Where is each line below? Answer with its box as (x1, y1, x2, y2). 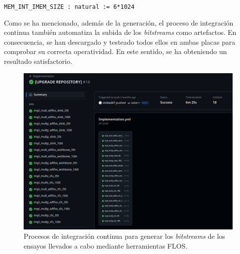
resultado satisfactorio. (4, 56, 72, 66)
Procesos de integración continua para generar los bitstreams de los (24, 231, 225, 241)
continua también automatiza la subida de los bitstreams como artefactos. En (4, 27, 237, 37)
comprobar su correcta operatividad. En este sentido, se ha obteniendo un (4, 46, 227, 56)
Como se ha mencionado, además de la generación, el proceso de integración (4, 17, 234, 28)
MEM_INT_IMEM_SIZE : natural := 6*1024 (4, 3, 135, 10)
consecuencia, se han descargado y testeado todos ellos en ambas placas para (4, 36, 236, 47)
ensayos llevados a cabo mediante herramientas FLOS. (24, 240, 188, 251)
